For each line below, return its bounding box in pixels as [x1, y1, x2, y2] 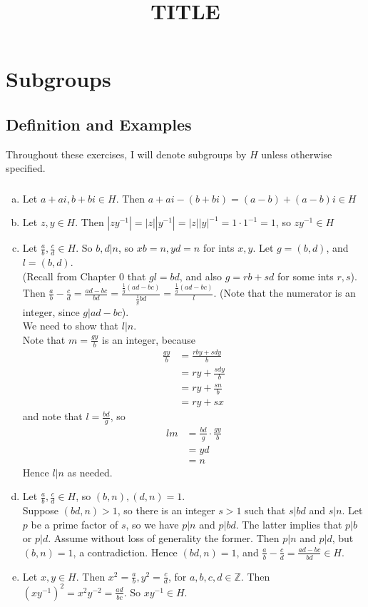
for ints [203, 240, 235, 255]
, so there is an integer [117, 503, 215, 518]
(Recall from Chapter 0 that [22, 268, 146, 283]
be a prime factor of [31, 516, 118, 531]
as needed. [67, 464, 113, 479]
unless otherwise [261, 146, 332, 161]
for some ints [277, 268, 334, 283]
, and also [179, 268, 223, 283]
